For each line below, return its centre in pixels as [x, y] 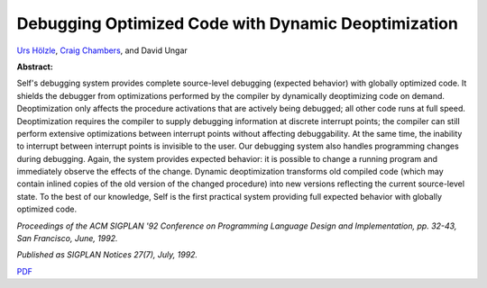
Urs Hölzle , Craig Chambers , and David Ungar [102, 50]
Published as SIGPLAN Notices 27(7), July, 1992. [107, 255]
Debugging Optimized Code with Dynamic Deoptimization [238, 23]
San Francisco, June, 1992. [67, 238]
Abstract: [35, 67]
